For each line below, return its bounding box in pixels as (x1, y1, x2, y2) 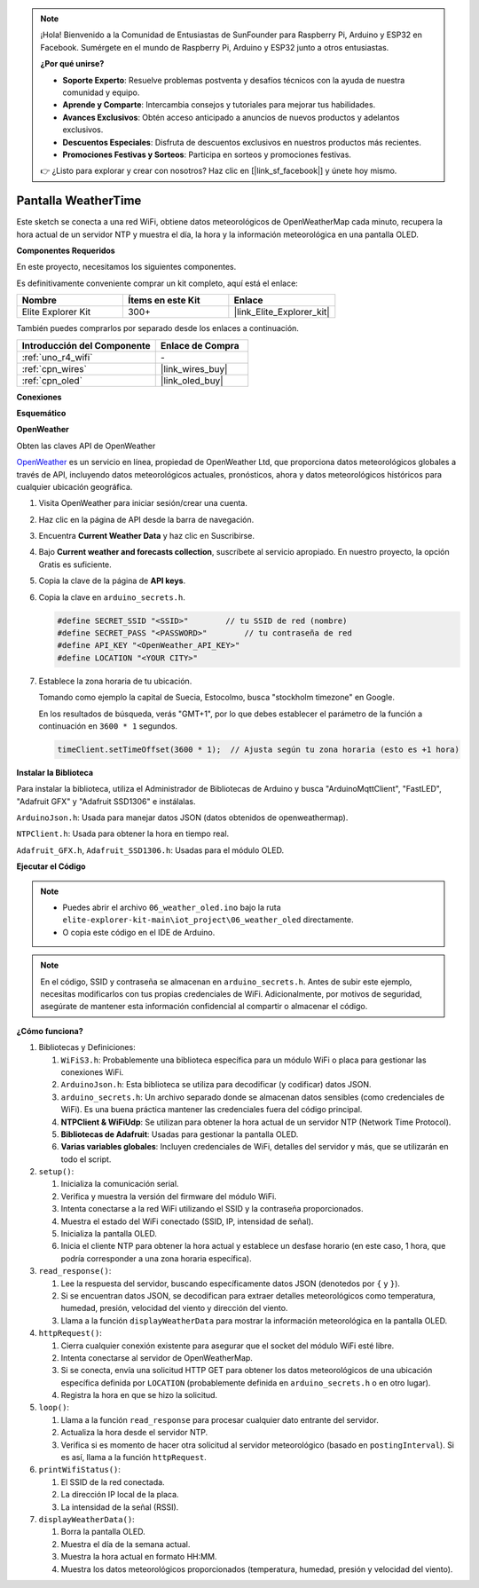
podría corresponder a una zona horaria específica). (60, 1252, 252, 1264)
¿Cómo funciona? (16, 1025, 83, 1036)
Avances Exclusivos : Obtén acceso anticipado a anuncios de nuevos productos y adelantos (62, 112, 400, 122)
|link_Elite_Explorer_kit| (233, 306, 330, 319)
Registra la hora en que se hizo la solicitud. (60, 1390, 217, 1401)
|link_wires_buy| (160, 362, 228, 375)
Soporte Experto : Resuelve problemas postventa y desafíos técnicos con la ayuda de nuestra (62, 75, 405, 85)
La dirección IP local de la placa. (60, 1489, 179, 1500)
